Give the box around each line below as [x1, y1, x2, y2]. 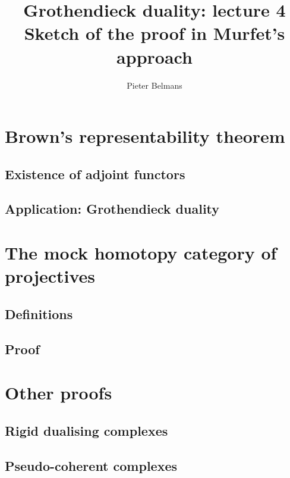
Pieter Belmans [127, 79, 182, 91]
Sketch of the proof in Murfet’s [24, 21, 285, 45]
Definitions [5, 304, 73, 323]
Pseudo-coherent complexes [5, 456, 178, 474]
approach [116, 44, 193, 68]
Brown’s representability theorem [5, 124, 285, 148]
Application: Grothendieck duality [5, 199, 220, 218]
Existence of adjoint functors [5, 164, 185, 183]
